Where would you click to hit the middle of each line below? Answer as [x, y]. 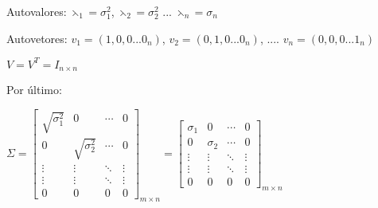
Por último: [34, 90]
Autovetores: [37, 38]
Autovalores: [37, 11]
